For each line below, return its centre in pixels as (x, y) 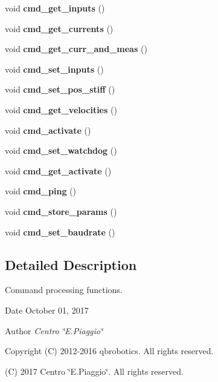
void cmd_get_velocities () (61, 109)
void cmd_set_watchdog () (61, 150)
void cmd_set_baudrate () (60, 232)
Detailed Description (71, 264)
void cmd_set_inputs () (54, 69)
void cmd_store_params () (61, 211)
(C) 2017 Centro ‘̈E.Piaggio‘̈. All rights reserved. (94, 371)
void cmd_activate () (48, 130)
